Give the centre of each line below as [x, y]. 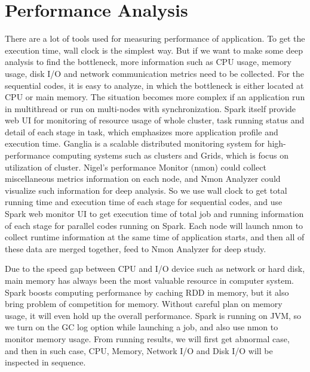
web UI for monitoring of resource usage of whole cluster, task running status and [155, 120]
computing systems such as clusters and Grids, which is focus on [171, 155]
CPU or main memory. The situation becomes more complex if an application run [155, 97]
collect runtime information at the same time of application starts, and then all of [155, 237]
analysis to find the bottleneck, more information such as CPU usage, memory [148, 62]
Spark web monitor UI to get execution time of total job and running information [154, 214]
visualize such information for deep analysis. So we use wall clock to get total [146, 190]
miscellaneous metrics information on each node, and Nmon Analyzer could [143, 179]
